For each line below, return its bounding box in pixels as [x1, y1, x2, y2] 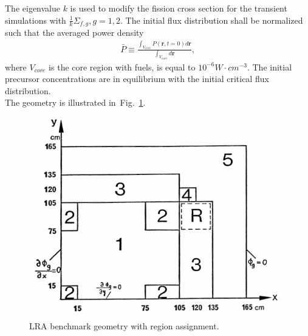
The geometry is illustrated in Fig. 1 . [5, 96, 146, 109]
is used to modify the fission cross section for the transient [70, 2, 287, 14]
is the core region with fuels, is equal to [49, 60, 196, 73]
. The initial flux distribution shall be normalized [120, 13, 303, 26]
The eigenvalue [5, 2, 60, 14]
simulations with [5, 13, 66, 26]
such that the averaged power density [5, 26, 144, 39]
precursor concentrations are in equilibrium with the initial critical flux [5, 72, 269, 85]
